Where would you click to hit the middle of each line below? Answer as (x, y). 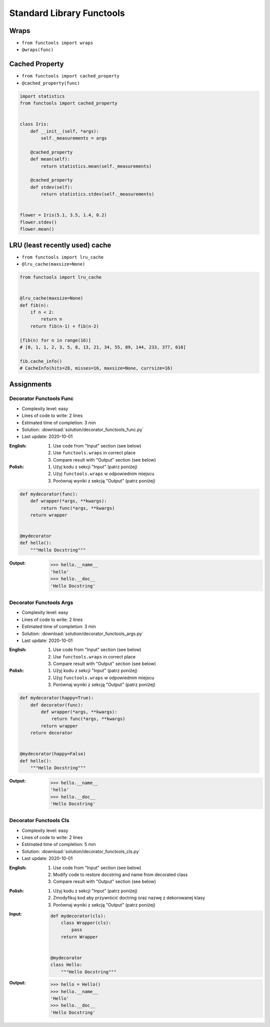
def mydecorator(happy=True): (57, 698)
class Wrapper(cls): (86, 923)
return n (51, 319)
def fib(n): (34, 305)
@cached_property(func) (51, 83)
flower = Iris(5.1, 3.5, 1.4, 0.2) (63, 215)
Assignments (30, 384)
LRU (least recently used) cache (60, 245)
